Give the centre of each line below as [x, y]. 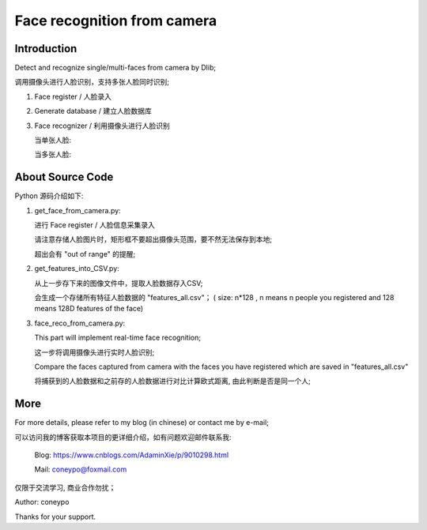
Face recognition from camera [116, 21]
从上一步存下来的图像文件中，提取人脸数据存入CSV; [119, 283]
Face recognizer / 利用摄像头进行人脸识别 [102, 126]
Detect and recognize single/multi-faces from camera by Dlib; [115, 68]
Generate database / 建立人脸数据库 [93, 111]
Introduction [46, 49]
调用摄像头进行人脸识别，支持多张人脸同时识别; [92, 82]
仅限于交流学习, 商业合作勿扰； [65, 487]
